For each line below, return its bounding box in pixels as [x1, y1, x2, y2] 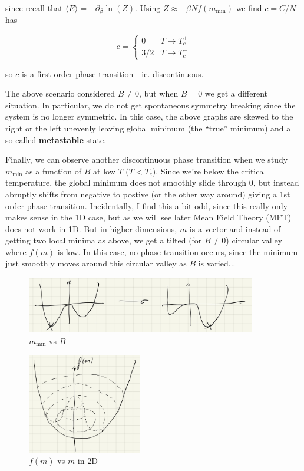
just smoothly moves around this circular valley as [5, 257, 187, 269]
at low [93, 164, 115, 177]
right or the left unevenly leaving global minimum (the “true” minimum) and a [5, 121, 291, 134]
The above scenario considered [5, 87, 115, 100]
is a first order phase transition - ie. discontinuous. [21, 67, 204, 80]
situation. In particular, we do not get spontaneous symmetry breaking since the [5, 98, 296, 111]
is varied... [198, 257, 236, 269]
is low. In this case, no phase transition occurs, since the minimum [57, 245, 298, 258]
